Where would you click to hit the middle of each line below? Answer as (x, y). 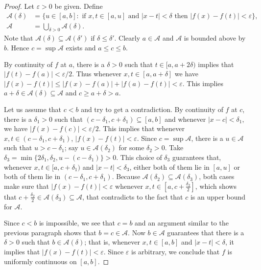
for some (131, 147)
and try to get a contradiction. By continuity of (152, 109)
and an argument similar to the (182, 223)
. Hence (18, 48)
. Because (126, 176)
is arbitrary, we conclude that (176, 251)
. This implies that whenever (142, 128)
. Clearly (127, 38)
